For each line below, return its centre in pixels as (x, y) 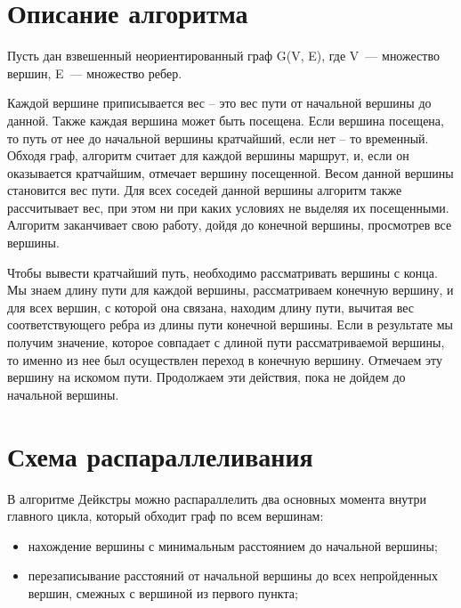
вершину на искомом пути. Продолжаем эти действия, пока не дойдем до (206, 377)
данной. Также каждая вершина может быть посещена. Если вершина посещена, (226, 120)
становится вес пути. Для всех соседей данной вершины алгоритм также (205, 190)
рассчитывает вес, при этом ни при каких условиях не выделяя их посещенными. (228, 207)
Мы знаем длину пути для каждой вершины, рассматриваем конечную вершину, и (230, 290)
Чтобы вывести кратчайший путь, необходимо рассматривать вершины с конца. (222, 272)
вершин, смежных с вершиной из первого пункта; (163, 592)
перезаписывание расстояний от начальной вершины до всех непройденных (233, 576)
